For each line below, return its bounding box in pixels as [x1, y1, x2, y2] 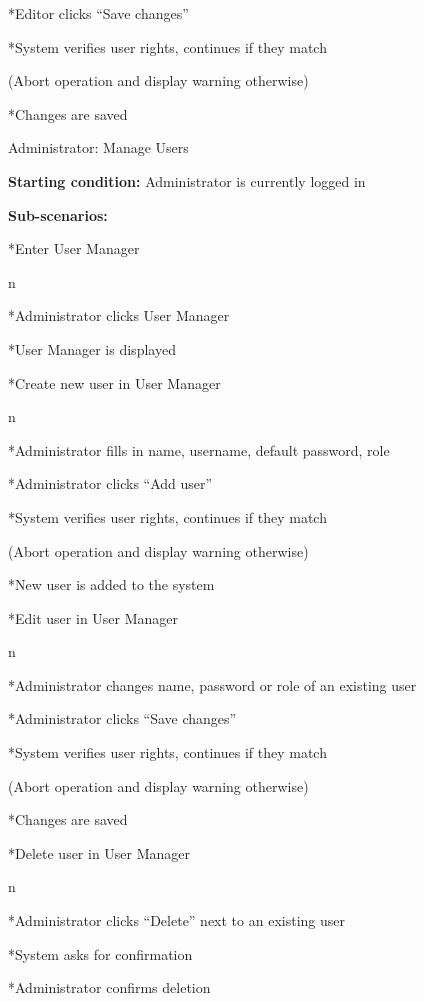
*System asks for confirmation [8, 943, 193, 964]
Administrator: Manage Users [8, 137, 189, 158]
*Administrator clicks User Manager [8, 305, 230, 326]
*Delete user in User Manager [8, 842, 191, 863]
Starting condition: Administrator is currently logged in [8, 170, 366, 191]
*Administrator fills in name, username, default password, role [8, 439, 390, 460]
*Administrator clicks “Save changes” [8, 708, 237, 729]
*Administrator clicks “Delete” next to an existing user [8, 910, 345, 931]
